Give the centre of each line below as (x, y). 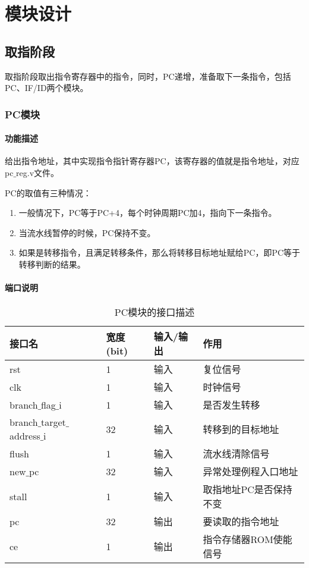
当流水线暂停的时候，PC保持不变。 (87, 232)
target (53, 422)
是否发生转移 (231, 405)
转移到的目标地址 (241, 429)
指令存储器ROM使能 (247, 539)
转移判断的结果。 (52, 264)
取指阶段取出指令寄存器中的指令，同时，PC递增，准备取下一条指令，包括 (148, 76)
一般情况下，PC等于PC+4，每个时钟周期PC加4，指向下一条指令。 (148, 213)
